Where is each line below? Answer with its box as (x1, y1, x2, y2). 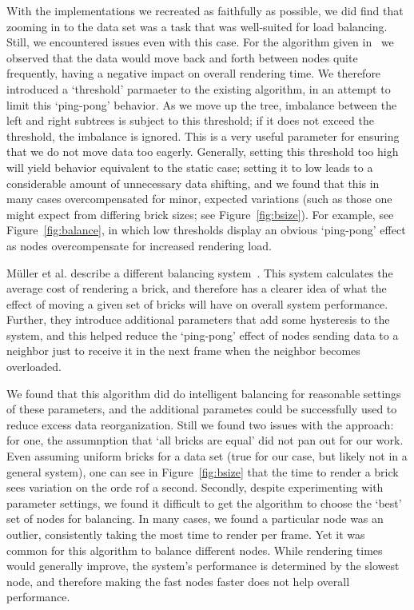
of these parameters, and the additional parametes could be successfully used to (6, 401, 397, 417)
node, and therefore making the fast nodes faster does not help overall (6, 572, 350, 589)
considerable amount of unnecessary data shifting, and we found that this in (6, 174, 380, 191)
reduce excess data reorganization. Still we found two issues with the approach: (6, 416, 394, 433)
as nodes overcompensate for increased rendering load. (6, 237, 272, 253)
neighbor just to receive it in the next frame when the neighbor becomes (6, 342, 360, 359)
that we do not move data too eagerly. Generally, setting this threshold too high (6, 143, 399, 160)
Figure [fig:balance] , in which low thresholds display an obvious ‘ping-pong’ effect (6, 221, 406, 238)
